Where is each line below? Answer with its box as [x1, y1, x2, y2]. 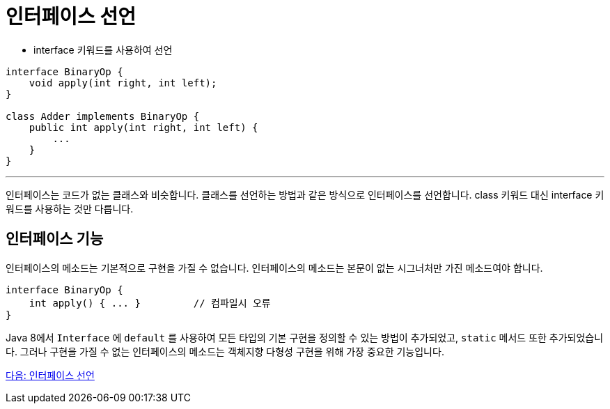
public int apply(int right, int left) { [29, 121, 258, 133]
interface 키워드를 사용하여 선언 [33, 43, 173, 56]
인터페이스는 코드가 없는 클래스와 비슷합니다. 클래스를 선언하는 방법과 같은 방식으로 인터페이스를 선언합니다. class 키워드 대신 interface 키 [6, 188, 604, 201]
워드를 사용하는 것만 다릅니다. [6, 202, 134, 215]
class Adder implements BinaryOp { [6, 110, 200, 122]
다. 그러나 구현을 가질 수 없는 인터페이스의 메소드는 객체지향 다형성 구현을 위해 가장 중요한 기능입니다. [6, 345, 444, 357]
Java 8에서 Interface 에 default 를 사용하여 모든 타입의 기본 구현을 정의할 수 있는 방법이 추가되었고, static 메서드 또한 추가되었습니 [6, 331, 604, 344]
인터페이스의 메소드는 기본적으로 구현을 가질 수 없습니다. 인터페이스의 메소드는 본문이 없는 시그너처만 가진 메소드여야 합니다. [6, 261, 543, 274]
